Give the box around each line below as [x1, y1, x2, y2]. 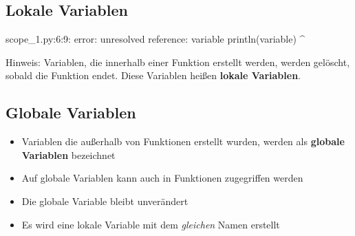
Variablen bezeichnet [21, 147, 116, 162]
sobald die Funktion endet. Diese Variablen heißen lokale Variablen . [6, 68, 301, 83]
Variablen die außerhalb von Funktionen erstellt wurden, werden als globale [21, 134, 345, 149]
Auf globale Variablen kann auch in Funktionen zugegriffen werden [21, 171, 303, 185]
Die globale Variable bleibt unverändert [21, 193, 189, 208]
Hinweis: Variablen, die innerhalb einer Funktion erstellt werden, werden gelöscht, [6, 54, 350, 69]
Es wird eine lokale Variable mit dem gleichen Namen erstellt [21, 217, 280, 231]
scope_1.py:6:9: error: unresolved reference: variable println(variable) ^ [6, 32, 305, 46]
